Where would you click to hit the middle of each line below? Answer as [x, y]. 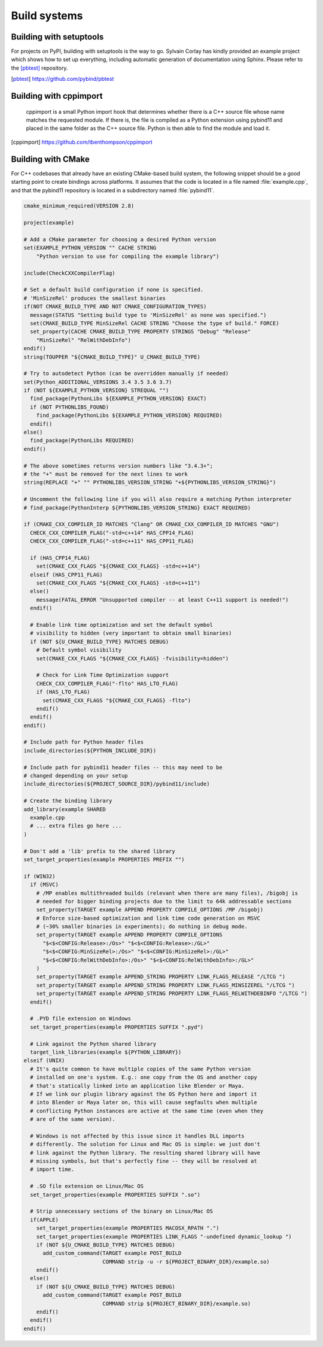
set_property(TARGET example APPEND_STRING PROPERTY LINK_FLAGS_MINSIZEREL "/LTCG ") [166, 985]
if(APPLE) [45, 1219]
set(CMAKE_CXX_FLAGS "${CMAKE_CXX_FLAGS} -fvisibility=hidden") [132, 658]
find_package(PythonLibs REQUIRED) [82, 441]
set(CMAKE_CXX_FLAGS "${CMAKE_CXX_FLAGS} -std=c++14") [118, 566]
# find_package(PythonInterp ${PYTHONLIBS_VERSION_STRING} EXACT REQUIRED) [137, 508]
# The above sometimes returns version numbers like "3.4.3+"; [118, 466]
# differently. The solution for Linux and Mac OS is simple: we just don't [145, 1144]
